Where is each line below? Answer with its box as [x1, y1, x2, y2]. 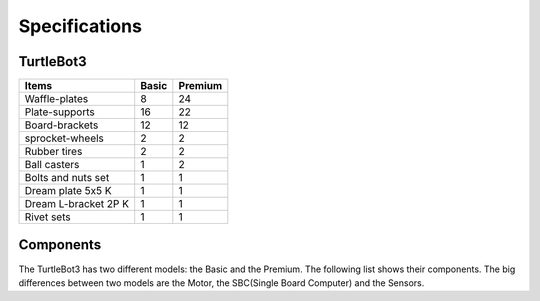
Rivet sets [24, 210, 71, 224]
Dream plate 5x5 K [24, 184, 112, 198]
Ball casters [24, 158, 80, 172]
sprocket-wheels [24, 131, 105, 145]
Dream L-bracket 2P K [24, 197, 130, 211]
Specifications [18, 15, 142, 37]
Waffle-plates [24, 92, 89, 106]
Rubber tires [24, 145, 83, 159]
